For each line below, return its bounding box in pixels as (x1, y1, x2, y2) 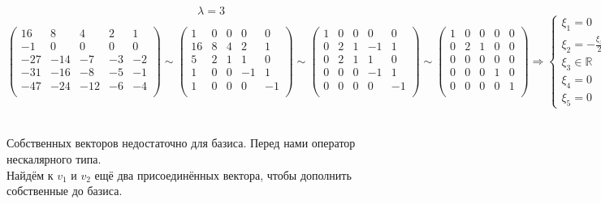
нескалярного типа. (6, 151, 102, 168)
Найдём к (6, 166, 54, 183)
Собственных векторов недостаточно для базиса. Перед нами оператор (6, 134, 356, 151)
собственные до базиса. (6, 182, 123, 199)
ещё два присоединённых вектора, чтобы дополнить (94, 166, 352, 183)
